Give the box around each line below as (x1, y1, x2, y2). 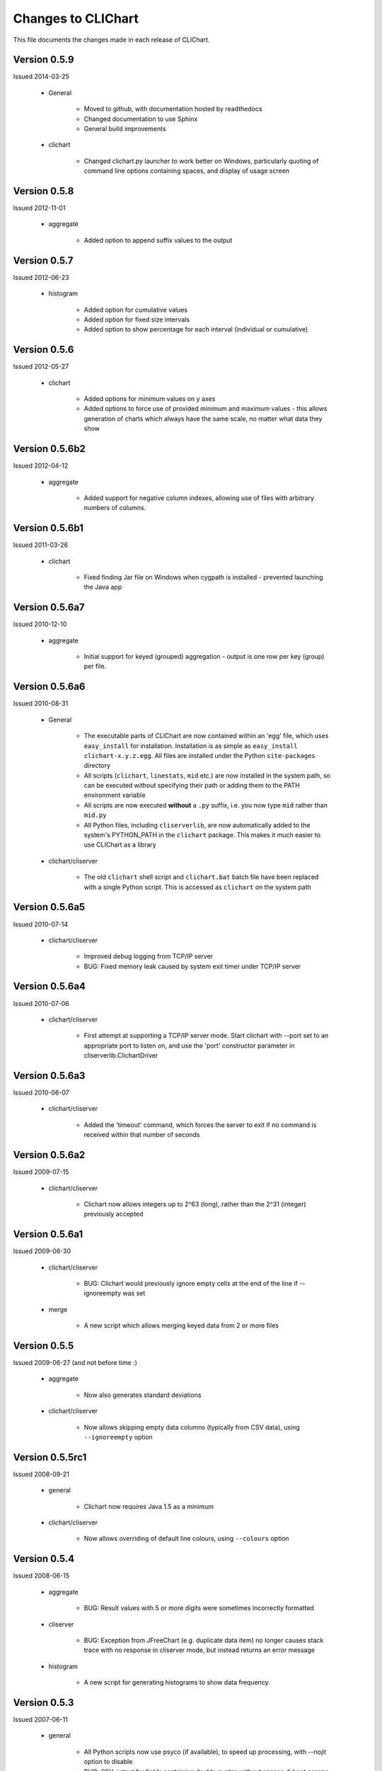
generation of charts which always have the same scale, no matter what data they (83, 414, 323, 423)
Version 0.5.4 (13, 1553, 75, 1565)
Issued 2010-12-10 (13, 620, 67, 628)
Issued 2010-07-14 (13, 920, 69, 928)
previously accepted (83, 1210, 144, 1218)
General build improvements (83, 125, 166, 133)
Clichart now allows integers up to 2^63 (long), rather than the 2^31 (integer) (83, 1199, 307, 1208)
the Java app (83, 583, 122, 592)
